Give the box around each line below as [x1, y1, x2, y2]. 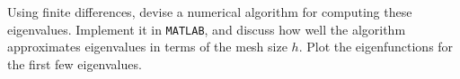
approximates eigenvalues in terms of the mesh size [7, 37, 287, 56]
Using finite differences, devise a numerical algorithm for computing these [7, 3, 412, 20]
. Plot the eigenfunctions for [298, 37, 454, 56]
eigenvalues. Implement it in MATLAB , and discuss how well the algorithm [7, 20, 406, 38]
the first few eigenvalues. [7, 54, 142, 73]
